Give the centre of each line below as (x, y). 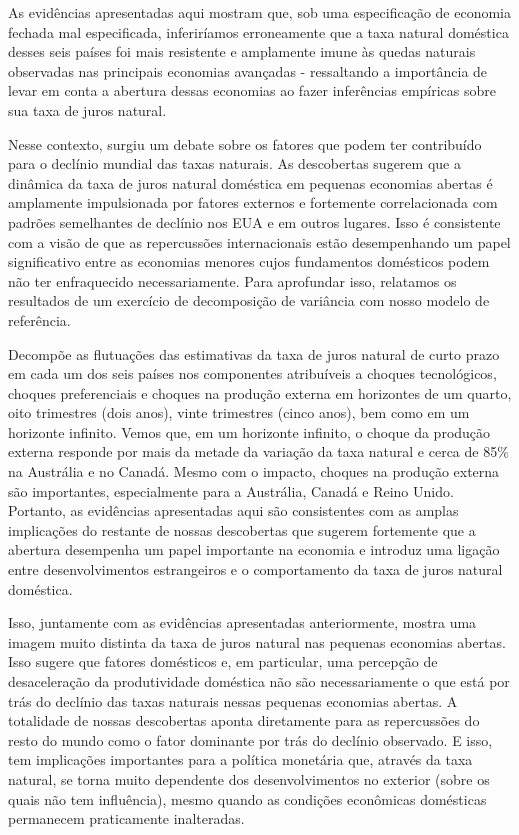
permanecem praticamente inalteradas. (126, 818)
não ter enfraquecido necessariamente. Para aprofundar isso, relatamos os (232, 280)
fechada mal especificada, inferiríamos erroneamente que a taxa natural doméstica (258, 31)
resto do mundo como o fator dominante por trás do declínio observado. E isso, (250, 739)
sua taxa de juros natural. (87, 109)
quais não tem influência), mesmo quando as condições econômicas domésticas (247, 798)
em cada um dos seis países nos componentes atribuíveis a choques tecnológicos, (252, 373)
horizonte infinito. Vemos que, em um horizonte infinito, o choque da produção (249, 431)
